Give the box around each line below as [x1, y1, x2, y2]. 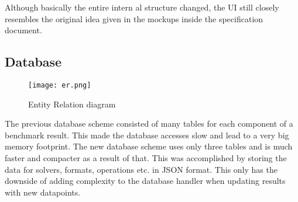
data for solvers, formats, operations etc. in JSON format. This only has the [5, 163, 278, 175]
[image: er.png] [28, 81, 91, 89]
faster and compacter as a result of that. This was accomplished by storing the [5, 152, 287, 164]
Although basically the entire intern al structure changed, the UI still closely [5, 1, 279, 13]
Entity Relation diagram [28, 97, 116, 110]
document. [5, 24, 42, 36]
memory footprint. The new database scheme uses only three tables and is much [5, 140, 293, 152]
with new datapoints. [5, 186, 81, 198]
